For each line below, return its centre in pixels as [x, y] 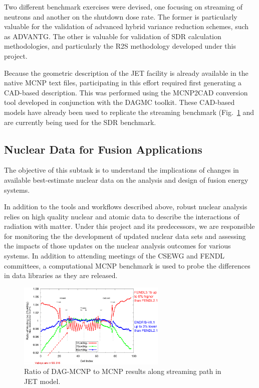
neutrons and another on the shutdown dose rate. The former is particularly [121, 16]
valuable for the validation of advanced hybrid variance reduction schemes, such [126, 26]
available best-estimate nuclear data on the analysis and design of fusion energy [126, 179]
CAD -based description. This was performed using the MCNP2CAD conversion [126, 92]
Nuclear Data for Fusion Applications [103, 149]
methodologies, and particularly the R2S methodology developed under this [120, 46]
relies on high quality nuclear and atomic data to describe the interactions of [122, 216]
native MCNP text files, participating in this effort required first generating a [123, 83]
